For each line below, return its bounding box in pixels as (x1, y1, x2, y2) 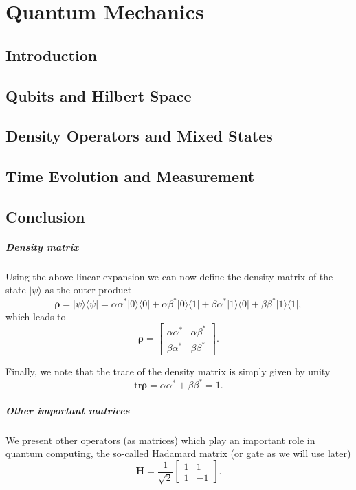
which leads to (5, 309, 66, 323)
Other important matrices (5, 403, 130, 417)
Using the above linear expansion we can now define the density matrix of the (5, 269, 333, 283)
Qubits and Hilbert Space (5, 85, 192, 106)
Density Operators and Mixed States (5, 125, 273, 146)
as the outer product (45, 282, 132, 297)
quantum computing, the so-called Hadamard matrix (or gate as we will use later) (5, 446, 351, 460)
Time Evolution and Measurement (5, 166, 255, 187)
